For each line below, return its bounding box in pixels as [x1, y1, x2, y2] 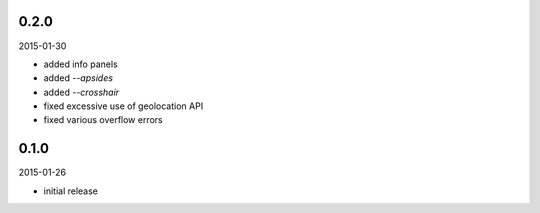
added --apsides [43, 72, 114, 84]
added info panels [43, 58, 119, 70]
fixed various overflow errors [43, 114, 164, 126]
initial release [43, 185, 99, 197]
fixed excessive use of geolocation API [43, 100, 204, 112]
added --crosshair [43, 86, 120, 98]
